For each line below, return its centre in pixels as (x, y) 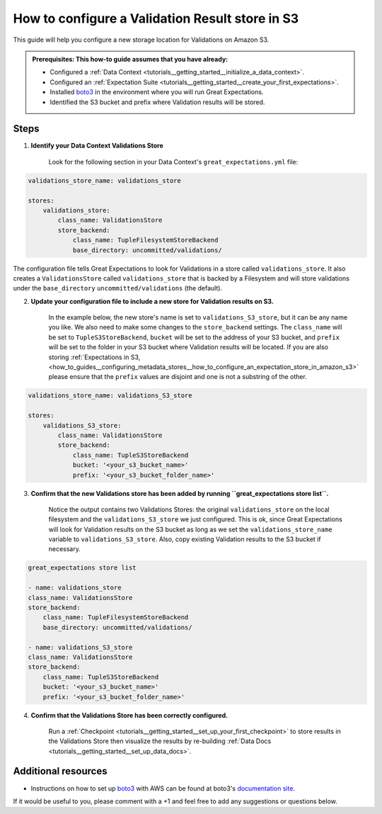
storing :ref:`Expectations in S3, (94, 357)
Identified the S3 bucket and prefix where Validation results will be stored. (157, 102)
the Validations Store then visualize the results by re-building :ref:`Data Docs (160, 741)
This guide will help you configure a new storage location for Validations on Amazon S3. (141, 40)
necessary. (65, 549)
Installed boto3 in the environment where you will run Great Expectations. (157, 92)
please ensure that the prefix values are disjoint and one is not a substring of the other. (178, 377)
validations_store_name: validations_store (105, 180)
